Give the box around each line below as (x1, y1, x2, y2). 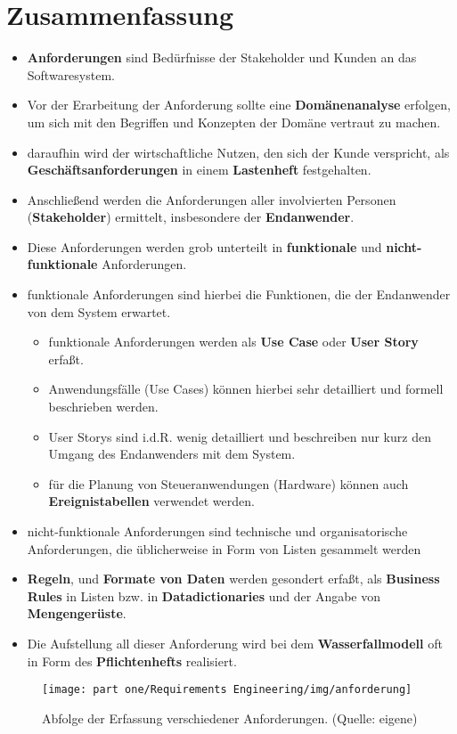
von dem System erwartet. (27, 302, 171, 321)
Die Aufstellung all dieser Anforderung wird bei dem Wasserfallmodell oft (27, 633, 443, 652)
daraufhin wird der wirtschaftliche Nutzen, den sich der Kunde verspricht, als (27, 143, 450, 161)
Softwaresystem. (27, 65, 115, 84)
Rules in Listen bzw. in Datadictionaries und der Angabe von (27, 586, 381, 605)
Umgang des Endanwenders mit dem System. (48, 444, 296, 463)
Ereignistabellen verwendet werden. (48, 492, 255, 510)
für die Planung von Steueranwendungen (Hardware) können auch (48, 474, 409, 493)
